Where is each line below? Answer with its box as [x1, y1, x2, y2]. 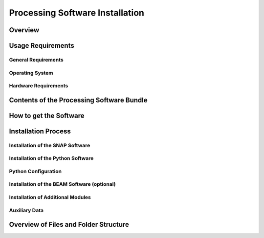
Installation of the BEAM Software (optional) [9, 181, 116, 188]
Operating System [9, 69, 53, 76]
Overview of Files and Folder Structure [9, 220, 130, 229]
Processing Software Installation [9, 7, 144, 18]
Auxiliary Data [9, 207, 44, 214]
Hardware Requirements [9, 82, 68, 89]
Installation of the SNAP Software [9, 142, 90, 149]
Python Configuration [9, 168, 62, 175]
